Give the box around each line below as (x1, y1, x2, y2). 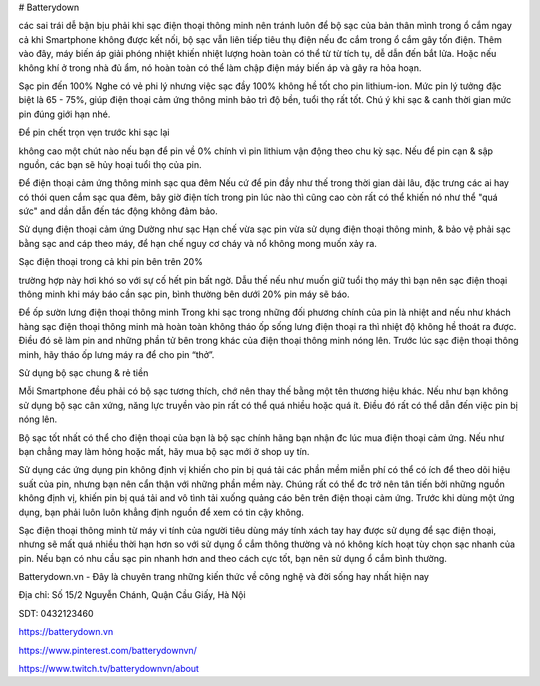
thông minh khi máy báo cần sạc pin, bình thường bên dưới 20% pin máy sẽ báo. (18, 288, 350, 300)
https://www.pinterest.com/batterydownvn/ (18, 644, 197, 656)
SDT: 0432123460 (18, 607, 94, 619)
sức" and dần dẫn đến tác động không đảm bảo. (18, 205, 219, 217)
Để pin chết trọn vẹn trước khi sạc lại (18, 126, 170, 139)
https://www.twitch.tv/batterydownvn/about (18, 663, 200, 675)
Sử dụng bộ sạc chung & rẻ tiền (18, 366, 149, 379)
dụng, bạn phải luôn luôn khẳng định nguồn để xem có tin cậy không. (18, 506, 305, 518)
